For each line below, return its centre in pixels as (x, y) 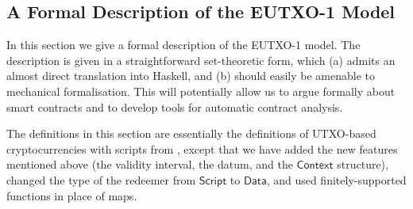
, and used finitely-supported (336, 179)
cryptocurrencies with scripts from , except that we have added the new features (202, 148)
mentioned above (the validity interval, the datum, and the (150, 164)
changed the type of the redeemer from (101, 179)
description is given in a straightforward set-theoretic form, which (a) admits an (201, 60)
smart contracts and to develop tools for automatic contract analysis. (175, 106)
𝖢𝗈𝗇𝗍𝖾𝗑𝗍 (315, 166)
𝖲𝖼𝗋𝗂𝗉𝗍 (213, 181)
